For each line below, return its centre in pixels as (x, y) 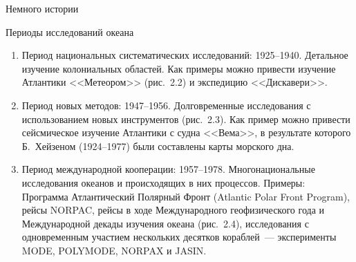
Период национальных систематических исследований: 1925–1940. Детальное (185, 55)
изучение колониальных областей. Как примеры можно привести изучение (179, 68)
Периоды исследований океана (70, 31)
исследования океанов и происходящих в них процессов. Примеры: (163, 182)
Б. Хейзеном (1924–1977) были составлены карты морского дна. (158, 146)
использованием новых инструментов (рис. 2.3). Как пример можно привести (186, 119)
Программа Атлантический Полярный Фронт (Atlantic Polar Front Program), (186, 196)
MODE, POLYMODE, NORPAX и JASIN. (114, 250)
